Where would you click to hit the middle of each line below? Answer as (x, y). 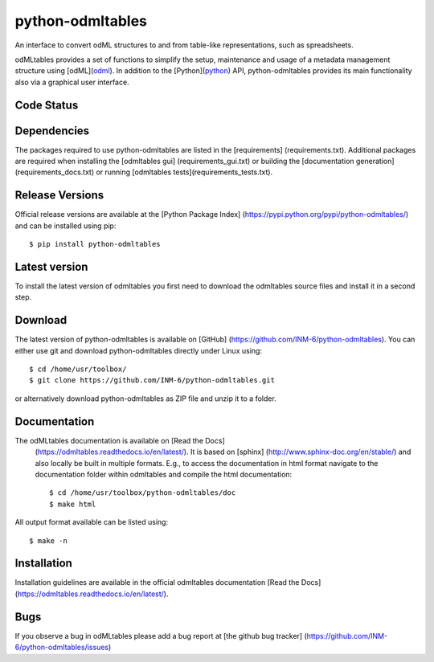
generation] (375, 161)
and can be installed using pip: (66, 226)
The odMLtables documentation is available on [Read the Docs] (120, 440)
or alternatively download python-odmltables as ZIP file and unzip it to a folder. (145, 398)
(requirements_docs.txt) (55, 172)
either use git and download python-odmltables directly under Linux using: (139, 350)
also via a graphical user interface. (72, 82)
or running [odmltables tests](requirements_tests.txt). (184, 172)
